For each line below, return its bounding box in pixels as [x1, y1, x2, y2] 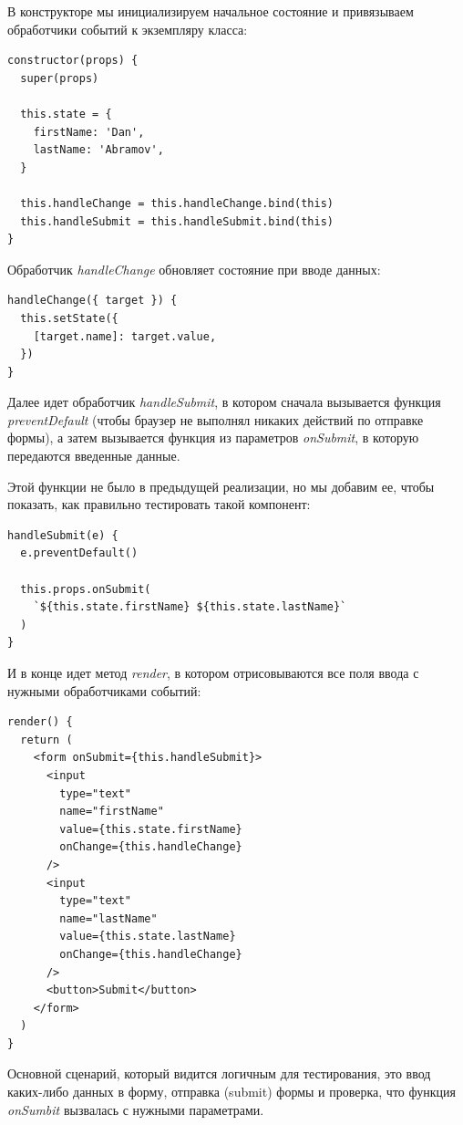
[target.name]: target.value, [33, 329, 217, 343]
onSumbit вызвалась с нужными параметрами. [7, 1099, 264, 1119]
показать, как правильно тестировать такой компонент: [7, 495, 311, 514]
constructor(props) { [7, 54, 139, 68]
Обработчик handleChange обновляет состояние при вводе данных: [7, 259, 381, 278]
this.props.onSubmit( [20, 582, 151, 596]
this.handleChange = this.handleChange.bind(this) [20, 196, 334, 210]
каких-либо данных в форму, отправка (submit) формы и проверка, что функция [7, 1082, 456, 1101]
